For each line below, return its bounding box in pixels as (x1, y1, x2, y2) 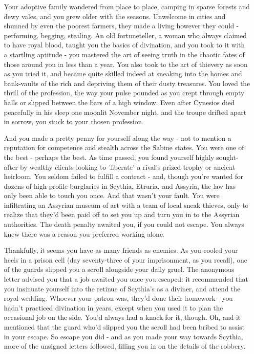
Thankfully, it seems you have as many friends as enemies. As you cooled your (4, 245, 238, 255)
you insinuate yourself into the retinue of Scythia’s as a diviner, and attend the (4, 283, 240, 293)
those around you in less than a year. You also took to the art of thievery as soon (4, 59, 248, 69)
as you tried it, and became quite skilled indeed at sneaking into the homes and (4, 68, 242, 79)
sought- (216, 152, 238, 162)
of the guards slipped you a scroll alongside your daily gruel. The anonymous (4, 264, 234, 274)
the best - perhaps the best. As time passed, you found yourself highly (4, 152, 214, 162)
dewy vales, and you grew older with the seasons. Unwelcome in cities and (4, 11, 226, 21)
